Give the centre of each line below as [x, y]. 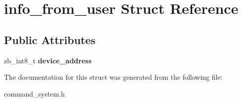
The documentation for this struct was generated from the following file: [113, 77]
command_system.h [35, 93]
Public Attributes [50, 39]
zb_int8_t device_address [48, 60]
